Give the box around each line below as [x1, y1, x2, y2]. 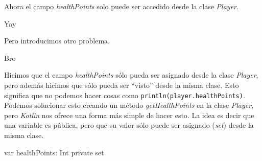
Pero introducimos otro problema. [4, 35, 110, 46]
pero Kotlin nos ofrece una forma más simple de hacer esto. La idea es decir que [4, 109, 254, 120]
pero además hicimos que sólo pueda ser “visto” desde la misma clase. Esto [4, 79, 239, 90]
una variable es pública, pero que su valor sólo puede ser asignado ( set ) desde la [4, 120, 254, 130]
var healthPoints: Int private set [4, 147, 104, 157]
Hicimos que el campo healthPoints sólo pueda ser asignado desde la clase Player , [4, 70, 258, 80]
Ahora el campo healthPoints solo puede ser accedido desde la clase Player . [4, 1, 239, 11]
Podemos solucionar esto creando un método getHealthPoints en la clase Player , [4, 100, 254, 110]
